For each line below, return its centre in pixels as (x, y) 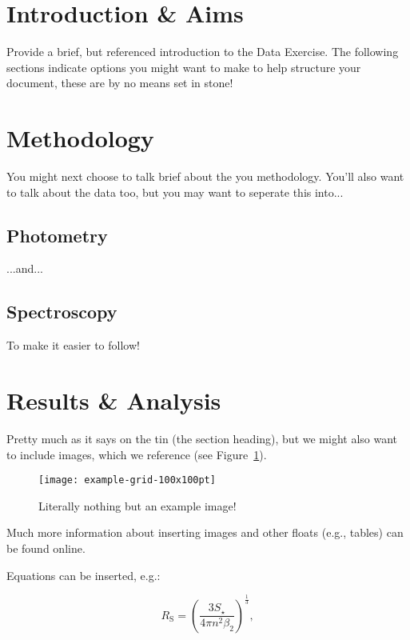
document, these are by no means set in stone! (120, 83)
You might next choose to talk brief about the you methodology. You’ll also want (205, 176)
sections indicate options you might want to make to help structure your (184, 67)
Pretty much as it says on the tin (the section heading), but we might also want (202, 438)
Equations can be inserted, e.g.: (84, 575)
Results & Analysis (114, 400)
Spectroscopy (62, 312)
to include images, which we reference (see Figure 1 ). (137, 454)
